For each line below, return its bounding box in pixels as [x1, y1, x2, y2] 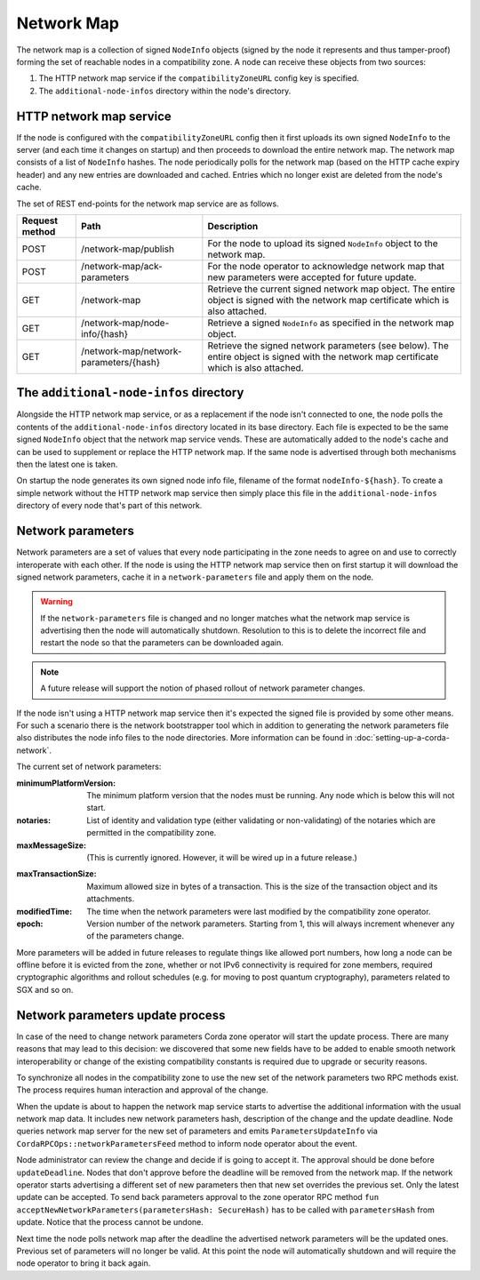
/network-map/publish [81, 243, 175, 255]
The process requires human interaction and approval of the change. [16, 1084, 268, 1095]
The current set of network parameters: [16, 761, 162, 772]
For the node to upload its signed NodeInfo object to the [207, 236, 439, 249]
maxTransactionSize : [16, 868, 97, 879]
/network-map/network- [81, 345, 182, 357]
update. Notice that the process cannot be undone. [16, 1217, 204, 1228]
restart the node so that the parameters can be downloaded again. [40, 637, 284, 648]
